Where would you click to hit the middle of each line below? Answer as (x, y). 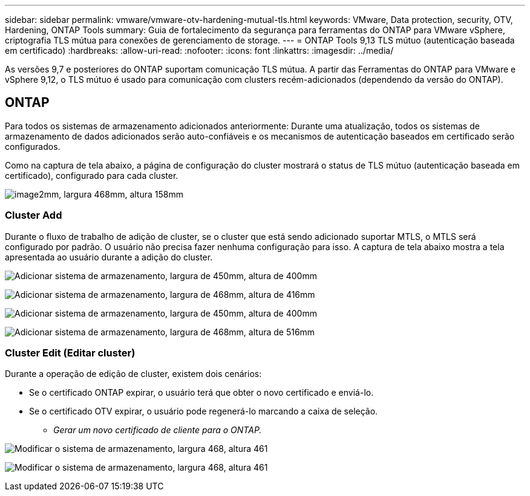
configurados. (33, 146)
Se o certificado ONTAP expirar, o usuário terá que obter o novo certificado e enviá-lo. (201, 393)
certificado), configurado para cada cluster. (92, 175)
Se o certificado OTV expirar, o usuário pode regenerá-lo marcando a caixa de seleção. (204, 411)
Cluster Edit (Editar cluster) (70, 353)
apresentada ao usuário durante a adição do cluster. (109, 257)
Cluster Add (34, 215)
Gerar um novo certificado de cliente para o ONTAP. (158, 430)
